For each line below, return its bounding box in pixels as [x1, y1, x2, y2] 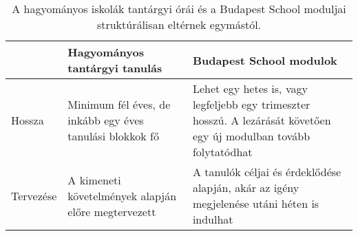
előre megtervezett [67, 203, 156, 219]
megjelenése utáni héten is [192, 195, 319, 211]
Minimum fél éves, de [67, 96, 171, 112]
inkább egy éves [67, 112, 144, 128]
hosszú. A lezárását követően [192, 112, 331, 128]
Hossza [11, 112, 44, 128]
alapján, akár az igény [192, 180, 299, 195]
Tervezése [11, 187, 57, 204]
